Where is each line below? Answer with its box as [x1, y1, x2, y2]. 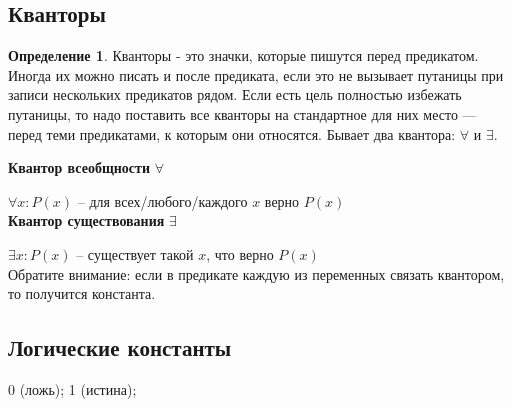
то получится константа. [8, 283, 156, 304]
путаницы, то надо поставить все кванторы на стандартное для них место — [8, 103, 477, 124]
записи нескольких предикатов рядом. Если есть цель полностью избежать [8, 84, 462, 105]
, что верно [206, 243, 274, 264]
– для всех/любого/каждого [77, 190, 248, 211]
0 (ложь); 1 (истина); [8, 378, 137, 399]
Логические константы [8, 332, 232, 363]
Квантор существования [8, 210, 165, 231]
